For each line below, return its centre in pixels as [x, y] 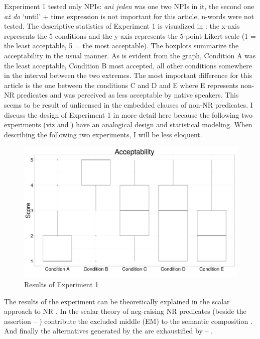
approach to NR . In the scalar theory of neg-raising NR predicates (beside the [125, 311]
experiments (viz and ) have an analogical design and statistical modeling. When [128, 124]
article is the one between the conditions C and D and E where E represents [121, 85]
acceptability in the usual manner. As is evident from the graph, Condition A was [130, 55]
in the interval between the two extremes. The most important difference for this [128, 75]
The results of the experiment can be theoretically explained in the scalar [117, 301]
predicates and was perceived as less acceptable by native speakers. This [128, 95]
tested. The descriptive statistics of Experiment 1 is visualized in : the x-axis [122, 26]
